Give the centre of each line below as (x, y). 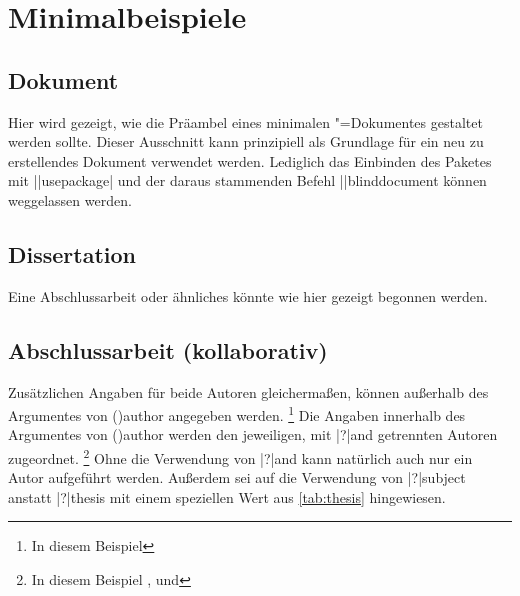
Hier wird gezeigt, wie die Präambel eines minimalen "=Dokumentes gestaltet (245, 121)
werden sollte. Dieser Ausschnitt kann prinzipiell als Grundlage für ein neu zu (246, 141)
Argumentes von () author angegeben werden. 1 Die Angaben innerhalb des (237, 413)
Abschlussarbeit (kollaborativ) (168, 349)
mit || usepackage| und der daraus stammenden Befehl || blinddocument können (247, 180)
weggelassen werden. (70, 199)
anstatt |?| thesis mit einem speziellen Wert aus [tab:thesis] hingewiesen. (227, 496)
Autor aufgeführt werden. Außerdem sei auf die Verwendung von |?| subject (237, 477)
